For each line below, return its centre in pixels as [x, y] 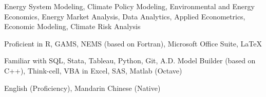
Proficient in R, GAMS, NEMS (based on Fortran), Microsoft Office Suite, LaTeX [133, 43]
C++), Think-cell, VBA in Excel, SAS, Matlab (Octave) [93, 70]
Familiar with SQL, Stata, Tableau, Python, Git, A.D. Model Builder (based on [130, 60]
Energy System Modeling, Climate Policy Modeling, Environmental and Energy [129, 6]
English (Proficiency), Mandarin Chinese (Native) [82, 88]
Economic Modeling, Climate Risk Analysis [72, 26]
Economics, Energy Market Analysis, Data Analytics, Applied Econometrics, [125, 16]
